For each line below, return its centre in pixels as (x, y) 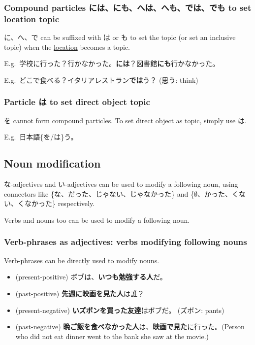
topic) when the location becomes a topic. (67, 47)
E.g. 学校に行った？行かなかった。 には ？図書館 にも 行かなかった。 (112, 63)
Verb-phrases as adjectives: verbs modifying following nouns (126, 242)
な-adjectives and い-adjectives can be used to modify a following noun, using (121, 184)
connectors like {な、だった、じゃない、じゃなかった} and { (99, 193)
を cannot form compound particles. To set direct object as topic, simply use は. (125, 120)
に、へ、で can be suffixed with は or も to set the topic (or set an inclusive (120, 37)
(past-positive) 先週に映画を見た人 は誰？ (80, 293)
